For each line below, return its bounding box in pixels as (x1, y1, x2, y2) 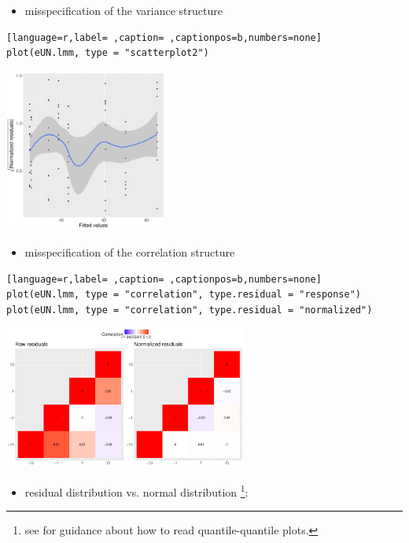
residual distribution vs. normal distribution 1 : (24, 481, 249, 500)
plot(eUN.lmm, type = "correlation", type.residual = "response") (6, 289, 362, 301)
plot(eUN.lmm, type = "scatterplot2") (6, 47, 209, 59)
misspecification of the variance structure (24, 2, 223, 18)
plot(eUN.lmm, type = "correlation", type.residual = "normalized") (6, 304, 373, 316)
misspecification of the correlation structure (24, 243, 235, 260)
